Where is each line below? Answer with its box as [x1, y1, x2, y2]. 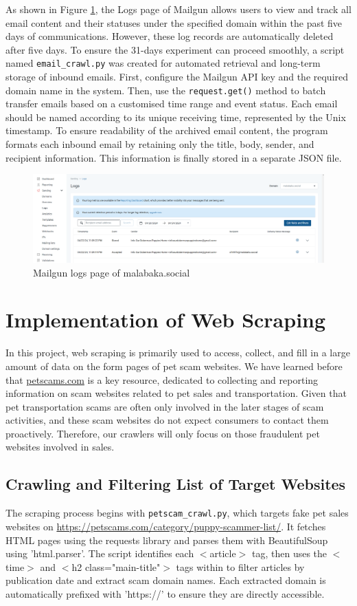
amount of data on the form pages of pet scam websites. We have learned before [5, 358, 343, 373]
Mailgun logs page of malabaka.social [33, 265, 190, 279]
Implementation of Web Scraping [5, 305, 326, 334]
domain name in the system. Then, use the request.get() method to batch [5, 83, 326, 97]
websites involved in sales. [5, 440, 115, 454]
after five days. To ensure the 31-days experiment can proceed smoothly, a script [5, 42, 345, 56]
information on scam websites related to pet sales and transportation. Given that [5, 386, 347, 400]
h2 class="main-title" [71, 559, 161, 574]
